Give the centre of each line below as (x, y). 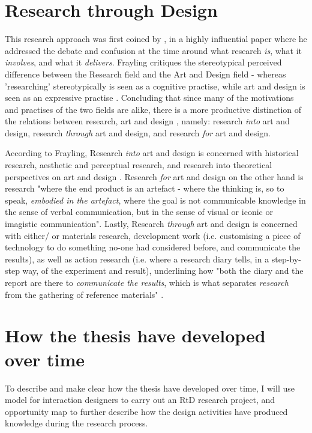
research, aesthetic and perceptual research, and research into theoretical (139, 165)
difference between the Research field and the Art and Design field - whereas (145, 74)
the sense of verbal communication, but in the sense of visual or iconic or (139, 212)
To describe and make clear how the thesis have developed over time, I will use (150, 388)
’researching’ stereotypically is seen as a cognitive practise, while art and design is (155, 86)
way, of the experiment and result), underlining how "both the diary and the (163, 271)
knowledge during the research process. (76, 423)
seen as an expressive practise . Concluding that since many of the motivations (149, 98)
